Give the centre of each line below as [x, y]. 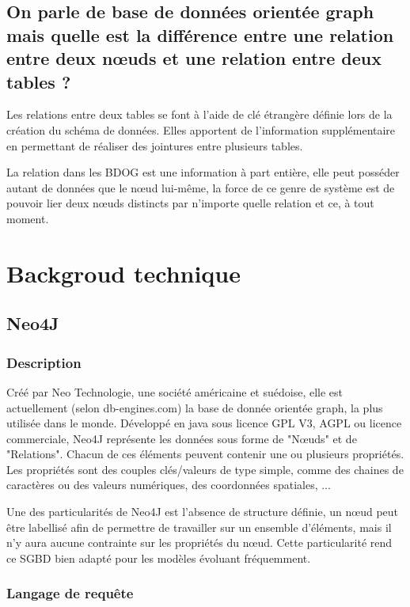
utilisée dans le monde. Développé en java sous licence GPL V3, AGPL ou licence [204, 423]
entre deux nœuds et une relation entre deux [194, 58]
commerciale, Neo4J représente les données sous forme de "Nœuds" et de [182, 438]
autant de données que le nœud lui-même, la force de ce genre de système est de [201, 187]
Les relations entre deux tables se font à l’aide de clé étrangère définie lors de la [199, 114]
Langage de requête [70, 593]
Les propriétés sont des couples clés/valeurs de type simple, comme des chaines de [205, 469]
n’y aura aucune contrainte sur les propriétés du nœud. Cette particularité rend [199, 543]
